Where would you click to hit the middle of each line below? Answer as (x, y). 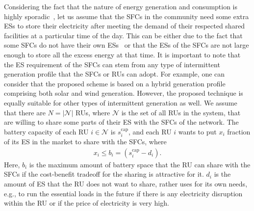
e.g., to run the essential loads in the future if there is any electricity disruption (123, 193)
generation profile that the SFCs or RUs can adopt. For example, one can (114, 74)
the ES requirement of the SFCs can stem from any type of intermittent (112, 64)
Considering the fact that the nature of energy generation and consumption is (121, 6)
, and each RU (150, 131)
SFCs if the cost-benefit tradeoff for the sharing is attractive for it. (104, 174)
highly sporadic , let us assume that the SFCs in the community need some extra (127, 16)
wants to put (197, 131)
